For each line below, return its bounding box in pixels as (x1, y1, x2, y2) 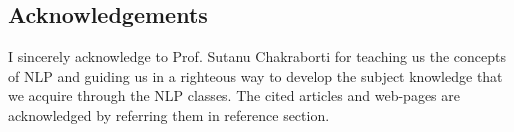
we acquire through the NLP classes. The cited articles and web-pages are (8, 85, 460, 106)
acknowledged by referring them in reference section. (8, 104, 330, 125)
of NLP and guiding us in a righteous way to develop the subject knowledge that (8, 65, 503, 86)
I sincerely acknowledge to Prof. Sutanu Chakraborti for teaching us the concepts (8, 46, 507, 67)
